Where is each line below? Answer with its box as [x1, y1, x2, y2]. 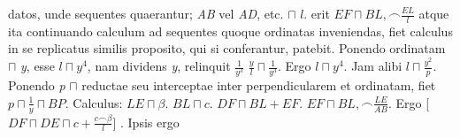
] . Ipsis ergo [112, 112, 180, 131]
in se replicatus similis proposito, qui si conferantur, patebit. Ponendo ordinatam [8, 39, 446, 57]
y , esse [20, 57, 55, 75]
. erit [303, 4, 330, 22]
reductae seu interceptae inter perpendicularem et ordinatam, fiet [81, 76, 436, 95]
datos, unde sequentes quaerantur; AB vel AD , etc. [8, 4, 284, 22]
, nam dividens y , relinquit [87, 57, 231, 75]
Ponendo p [8, 76, 65, 95]
